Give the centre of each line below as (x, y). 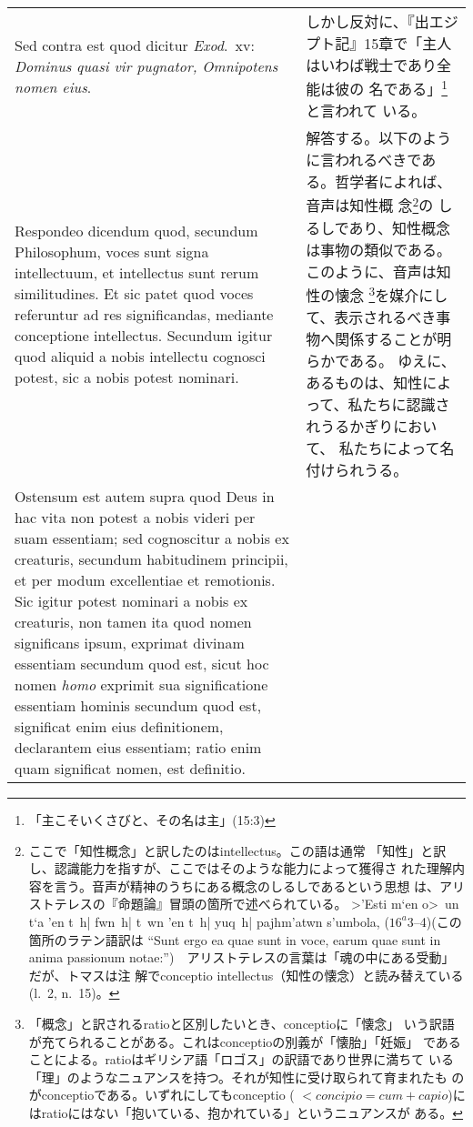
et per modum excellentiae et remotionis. (145, 579)
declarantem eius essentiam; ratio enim (138, 747)
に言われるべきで (364, 160)
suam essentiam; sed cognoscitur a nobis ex (152, 538)
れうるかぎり (350, 426)
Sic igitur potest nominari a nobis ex (131, 600)
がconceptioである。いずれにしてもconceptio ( (161, 1095)
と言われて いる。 (366, 111)
